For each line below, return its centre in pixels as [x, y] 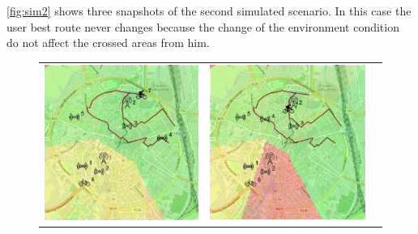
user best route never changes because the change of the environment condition [203, 26]
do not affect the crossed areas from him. [108, 43]
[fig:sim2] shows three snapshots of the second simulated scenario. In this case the [209, 11]
